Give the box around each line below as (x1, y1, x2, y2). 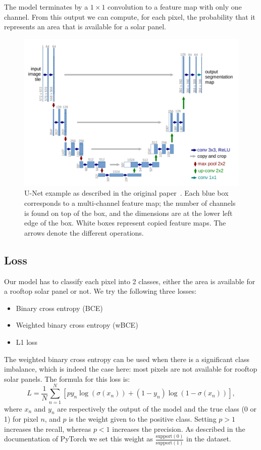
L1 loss (16, 337, 38, 347)
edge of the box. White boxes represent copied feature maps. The (24, 217, 226, 228)
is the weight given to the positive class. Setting (69, 414, 217, 424)
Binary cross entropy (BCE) (16, 302, 103, 313)
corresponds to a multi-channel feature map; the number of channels (24, 198, 236, 208)
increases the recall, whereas (4, 423, 91, 434)
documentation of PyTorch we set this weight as (4, 433, 153, 444)
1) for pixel (4, 414, 38, 424)
